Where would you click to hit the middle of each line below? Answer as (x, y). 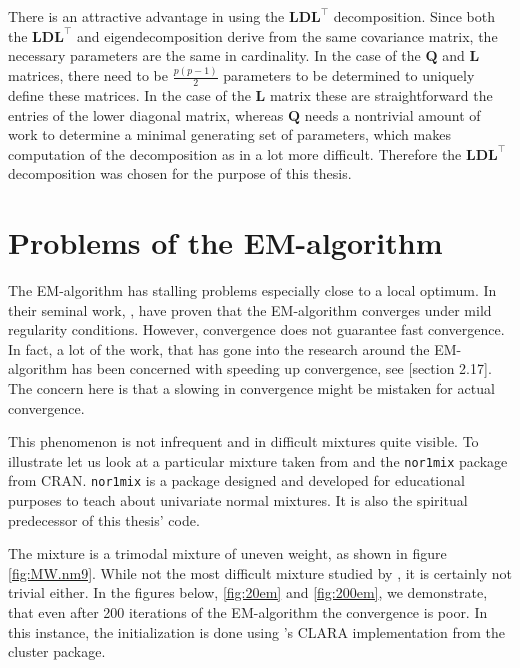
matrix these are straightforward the (381, 94)
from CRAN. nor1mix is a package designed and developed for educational (236, 480)
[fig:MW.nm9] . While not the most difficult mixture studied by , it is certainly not (260, 572)
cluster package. (57, 651)
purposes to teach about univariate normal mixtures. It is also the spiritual (238, 500)
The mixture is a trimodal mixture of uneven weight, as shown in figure (227, 553)
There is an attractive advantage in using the (146, 16)
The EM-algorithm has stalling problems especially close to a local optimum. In (252, 290)
